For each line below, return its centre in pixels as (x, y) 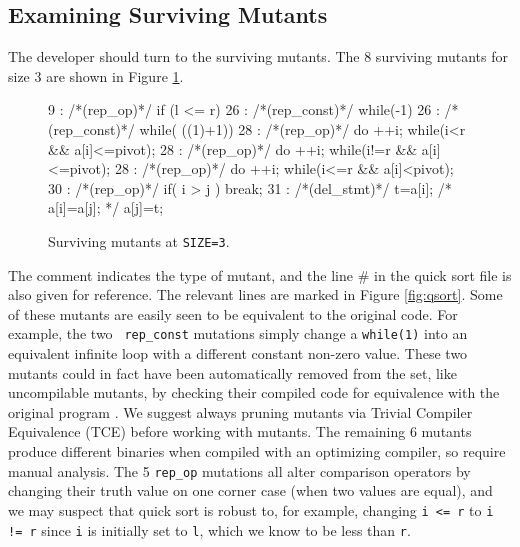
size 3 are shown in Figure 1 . (96, 75)
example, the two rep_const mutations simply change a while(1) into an (238, 333)
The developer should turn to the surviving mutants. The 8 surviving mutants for (258, 56)
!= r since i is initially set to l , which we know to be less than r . (209, 529)
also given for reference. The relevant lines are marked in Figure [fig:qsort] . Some (255, 294)
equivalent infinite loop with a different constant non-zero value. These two (238, 353)
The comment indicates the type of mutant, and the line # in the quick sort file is (260, 274)
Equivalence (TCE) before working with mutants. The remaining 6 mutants (240, 431)
